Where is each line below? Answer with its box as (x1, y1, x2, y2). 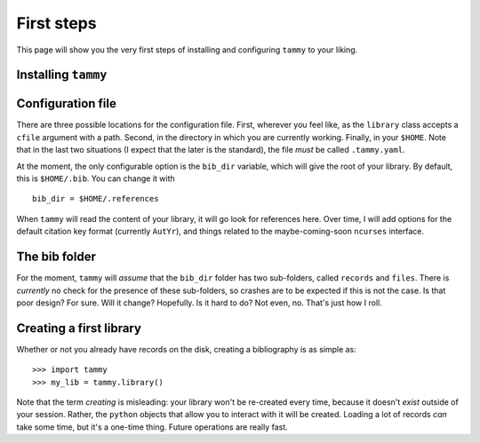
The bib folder (16, 249, 97, 265)
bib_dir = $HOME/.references (32, 194, 159, 204)
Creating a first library (16, 320, 142, 336)
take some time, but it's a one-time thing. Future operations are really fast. (16, 422, 288, 432)
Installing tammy (16, 67, 108, 83)
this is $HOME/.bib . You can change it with (16, 173, 175, 184)
